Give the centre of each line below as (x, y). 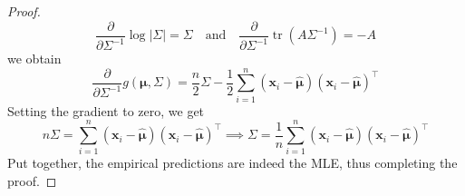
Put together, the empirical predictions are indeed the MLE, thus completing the (232, 163)
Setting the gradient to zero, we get (106, 110)
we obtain (34, 58)
